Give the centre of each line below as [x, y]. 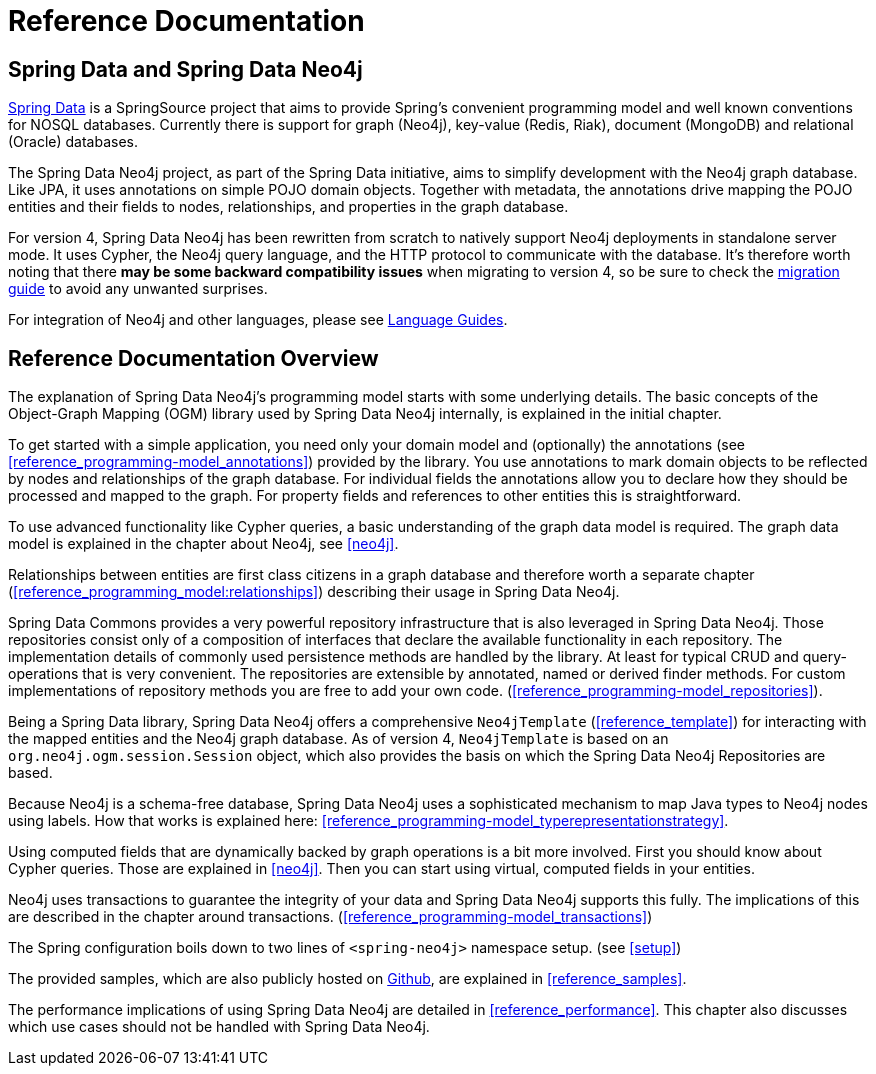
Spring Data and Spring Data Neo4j [185, 69]
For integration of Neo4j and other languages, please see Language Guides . [258, 320]
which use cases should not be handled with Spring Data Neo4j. [219, 1027]
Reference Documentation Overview [193, 358]
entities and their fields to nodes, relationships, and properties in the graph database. [288, 207]
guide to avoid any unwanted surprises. [138, 289]
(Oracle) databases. [73, 142]
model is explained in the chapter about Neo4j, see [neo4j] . [203, 544]
